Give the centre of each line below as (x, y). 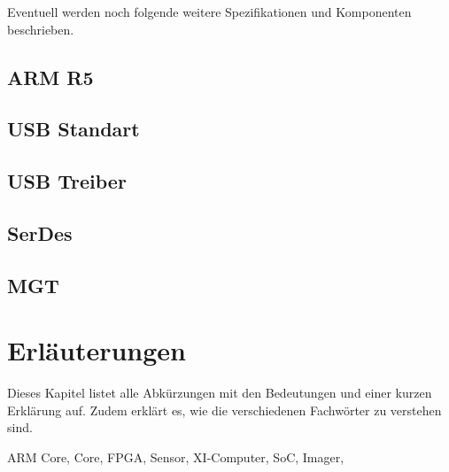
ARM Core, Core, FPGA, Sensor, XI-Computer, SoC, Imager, (176, 457)
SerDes (40, 232)
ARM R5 (50, 77)
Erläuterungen (97, 350)
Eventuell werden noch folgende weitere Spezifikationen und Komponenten (209, 12)
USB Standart (74, 129)
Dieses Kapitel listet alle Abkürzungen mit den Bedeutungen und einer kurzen (220, 393)
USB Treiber (67, 181)
